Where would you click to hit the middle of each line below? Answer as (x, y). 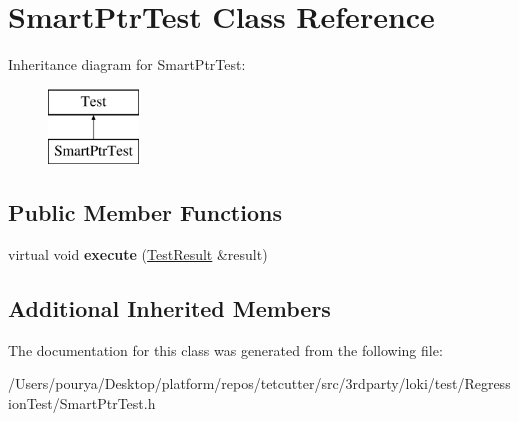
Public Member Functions (145, 212)
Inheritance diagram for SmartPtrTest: (127, 64)
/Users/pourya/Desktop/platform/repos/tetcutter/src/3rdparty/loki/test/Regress (259, 383)
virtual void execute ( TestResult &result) (138, 254)
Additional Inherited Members (169, 308)
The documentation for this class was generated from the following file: (225, 349)
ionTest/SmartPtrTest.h (82, 403)
